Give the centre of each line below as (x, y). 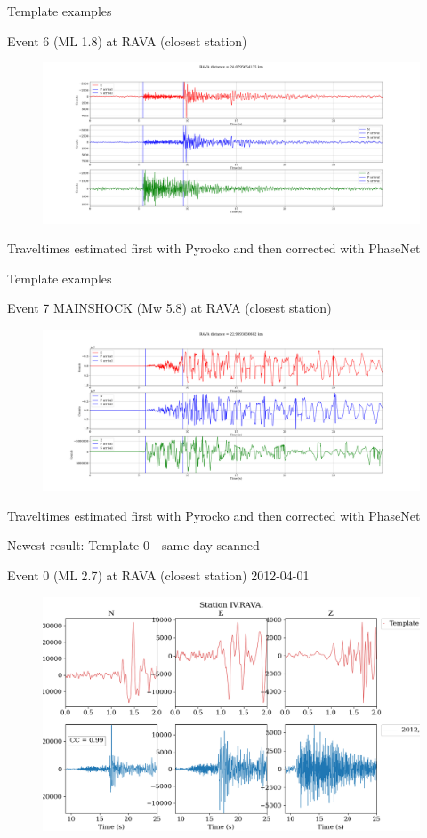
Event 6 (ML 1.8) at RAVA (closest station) (127, 40)
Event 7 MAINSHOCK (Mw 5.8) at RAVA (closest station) (169, 308)
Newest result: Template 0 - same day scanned (133, 545)
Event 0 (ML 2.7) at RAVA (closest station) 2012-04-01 (158, 575)
